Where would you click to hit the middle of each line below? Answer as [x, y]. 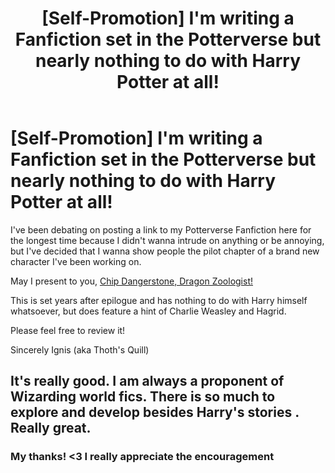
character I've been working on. [76, 261]
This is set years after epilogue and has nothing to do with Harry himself [159, 300]
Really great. [51, 428]
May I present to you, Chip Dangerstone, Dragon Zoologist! [132, 281]
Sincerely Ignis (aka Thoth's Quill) [80, 349]
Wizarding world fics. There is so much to [143, 397]
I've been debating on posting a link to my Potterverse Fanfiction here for [161, 229]
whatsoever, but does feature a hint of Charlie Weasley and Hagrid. [148, 311]
